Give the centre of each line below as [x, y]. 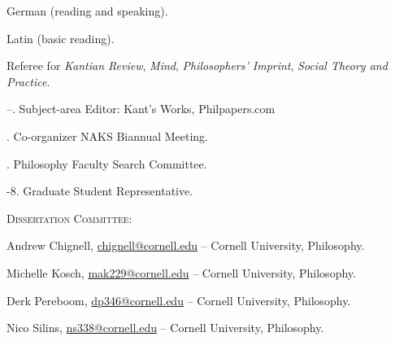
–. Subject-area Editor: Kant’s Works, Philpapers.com [141, 109]
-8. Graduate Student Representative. [100, 191]
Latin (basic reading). [61, 38]
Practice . [28, 81]
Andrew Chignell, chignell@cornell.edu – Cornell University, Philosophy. [186, 245]
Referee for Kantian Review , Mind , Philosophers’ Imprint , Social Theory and [197, 66]
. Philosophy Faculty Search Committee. [107, 163]
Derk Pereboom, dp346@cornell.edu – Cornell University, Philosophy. [179, 300]
